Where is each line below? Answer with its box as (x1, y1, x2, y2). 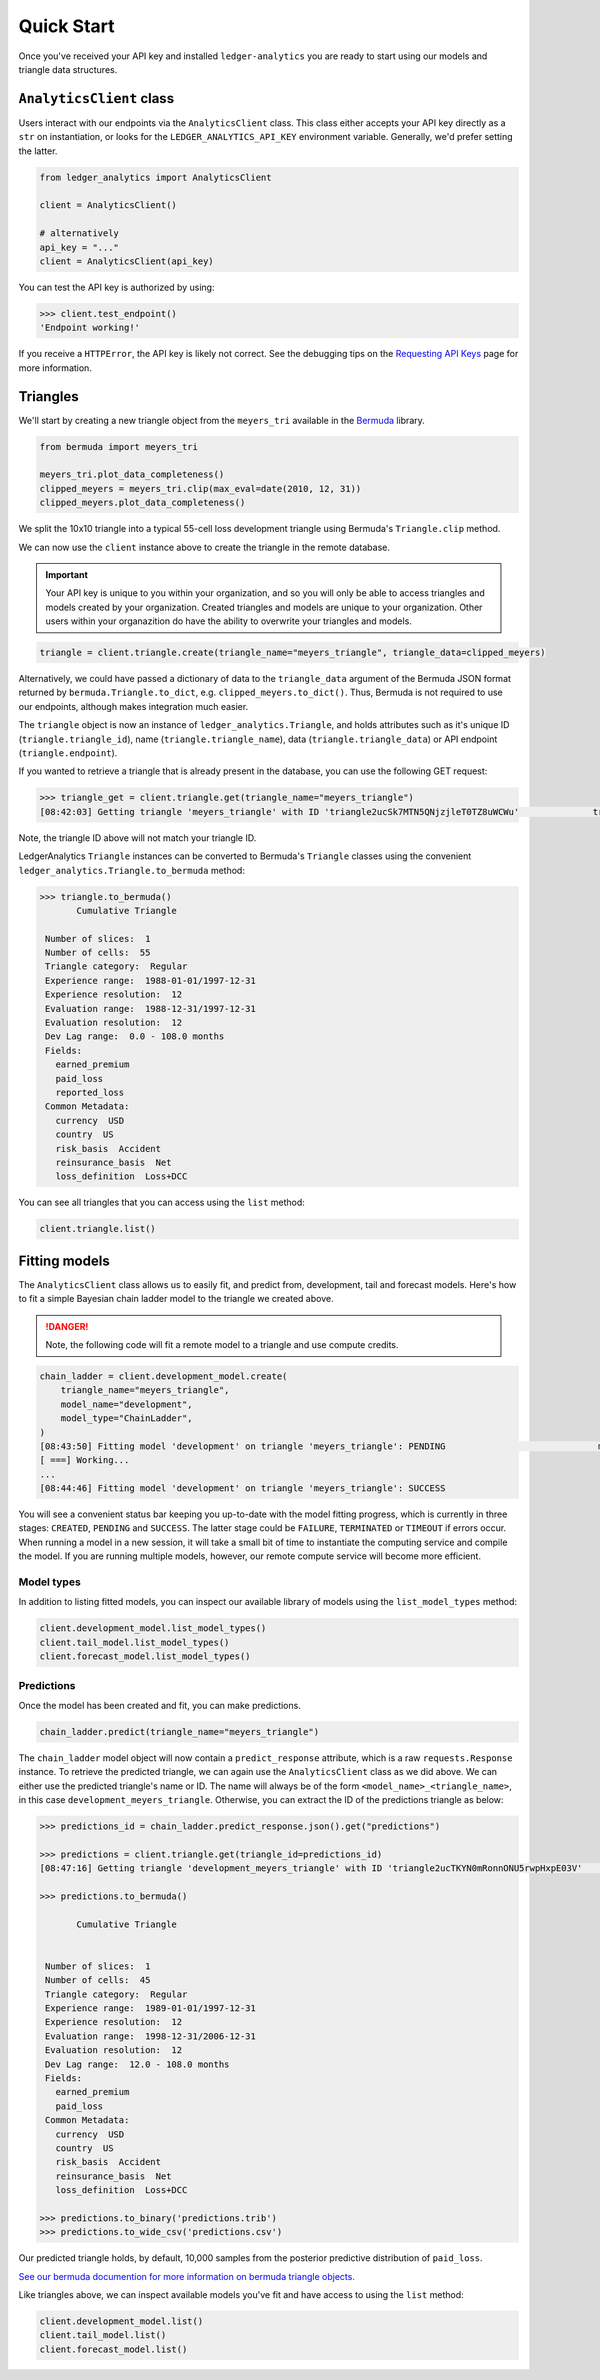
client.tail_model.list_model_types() (39, 1636, 230, 1648)
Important (45, 568, 89, 580)
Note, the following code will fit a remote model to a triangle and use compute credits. (45, 1338, 399, 1350)
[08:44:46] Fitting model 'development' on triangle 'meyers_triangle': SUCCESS (39, 1483, 446, 1494)
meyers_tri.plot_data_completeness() (39, 469, 225, 480)
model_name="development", (60, 1398, 194, 1410)
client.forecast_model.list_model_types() (39, 1651, 251, 1662)
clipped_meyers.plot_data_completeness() (39, 497, 246, 509)
